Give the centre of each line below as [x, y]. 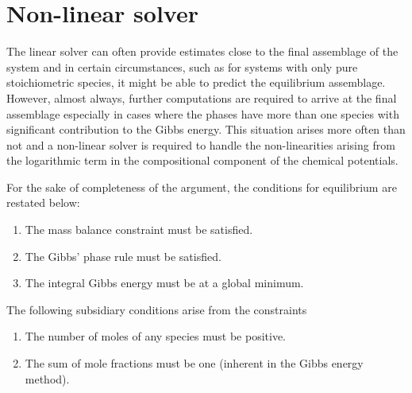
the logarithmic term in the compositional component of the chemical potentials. [202, 160]
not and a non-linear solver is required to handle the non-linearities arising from [201, 144]
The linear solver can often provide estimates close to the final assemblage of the [202, 51]
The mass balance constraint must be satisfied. [139, 230]
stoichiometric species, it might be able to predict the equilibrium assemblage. [196, 82]
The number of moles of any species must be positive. [156, 336]
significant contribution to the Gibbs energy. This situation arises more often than [206, 129]
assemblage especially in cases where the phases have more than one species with [203, 113]
